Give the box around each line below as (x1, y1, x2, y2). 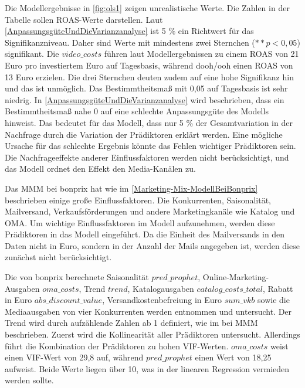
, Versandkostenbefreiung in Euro (102, 294, 222, 306)
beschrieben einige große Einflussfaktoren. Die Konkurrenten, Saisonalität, (5, 193, 272, 206)
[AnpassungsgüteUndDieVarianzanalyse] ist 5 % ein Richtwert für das (5, 25, 254, 37)
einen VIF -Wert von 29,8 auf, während (5, 351, 144, 363)
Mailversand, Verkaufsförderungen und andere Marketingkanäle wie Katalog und (5, 205, 295, 217)
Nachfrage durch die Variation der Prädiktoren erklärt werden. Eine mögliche (5, 128, 283, 140)
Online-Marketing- (202, 271, 269, 283)
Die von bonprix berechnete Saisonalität (5, 271, 149, 283)
